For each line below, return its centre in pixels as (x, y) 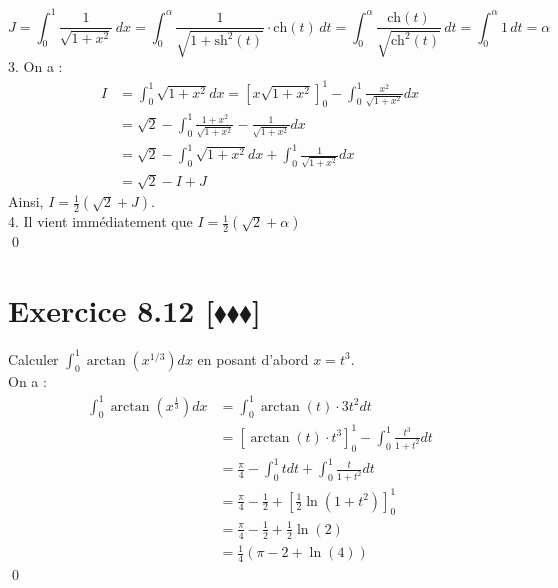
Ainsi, (26, 201)
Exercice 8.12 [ (111, 310)
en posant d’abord (253, 358)
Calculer (33, 358)
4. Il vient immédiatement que (100, 221)
